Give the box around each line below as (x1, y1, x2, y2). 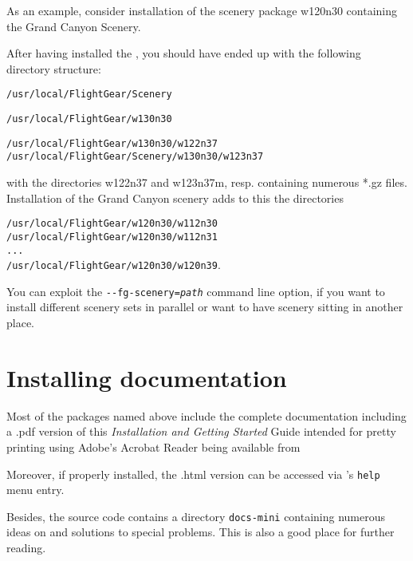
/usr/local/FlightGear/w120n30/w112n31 (6, 231, 218, 243)
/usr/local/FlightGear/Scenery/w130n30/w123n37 (6, 151, 264, 163)
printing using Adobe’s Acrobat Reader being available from (6, 438, 301, 455)
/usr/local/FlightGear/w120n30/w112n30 (6, 218, 218, 230)
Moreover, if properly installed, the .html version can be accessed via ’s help (6, 465, 380, 482)
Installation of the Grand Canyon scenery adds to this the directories (6, 189, 344, 206)
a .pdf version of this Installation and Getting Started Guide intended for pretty (6, 423, 396, 440)
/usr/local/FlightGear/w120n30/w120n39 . (6, 256, 221, 273)
